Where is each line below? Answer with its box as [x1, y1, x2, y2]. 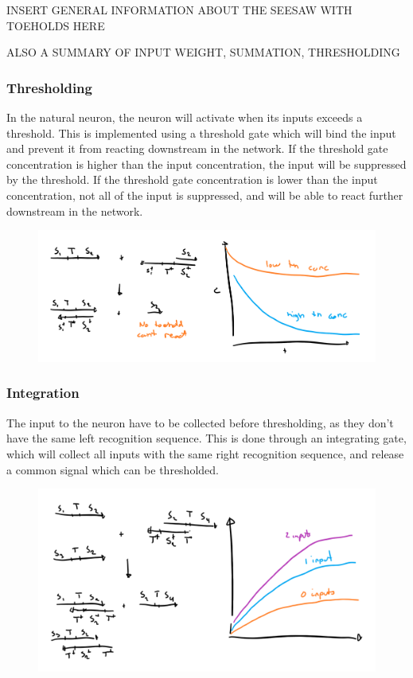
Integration [6, 383, 80, 403]
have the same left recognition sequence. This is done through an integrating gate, [6, 430, 407, 446]
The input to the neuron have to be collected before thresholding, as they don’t [6, 414, 394, 431]
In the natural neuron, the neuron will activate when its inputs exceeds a [6, 109, 363, 125]
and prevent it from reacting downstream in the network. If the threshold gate [6, 140, 388, 157]
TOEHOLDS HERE [6, 17, 105, 33]
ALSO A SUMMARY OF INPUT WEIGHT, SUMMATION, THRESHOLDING [6, 44, 400, 60]
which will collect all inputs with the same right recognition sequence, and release [6, 445, 404, 462]
